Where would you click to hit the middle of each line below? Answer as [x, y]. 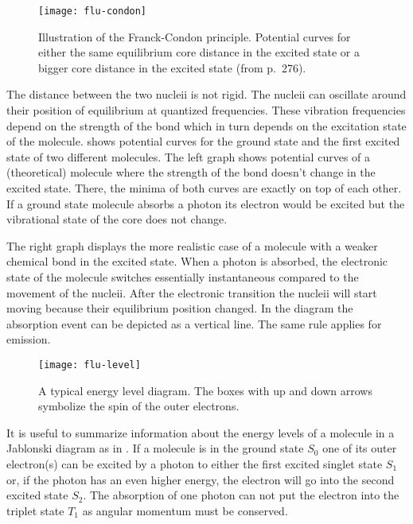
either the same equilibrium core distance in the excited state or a [199, 52]
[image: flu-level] [90, 365]
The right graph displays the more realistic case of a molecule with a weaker [192, 245]
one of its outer [360, 448]
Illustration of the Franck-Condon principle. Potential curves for [195, 36]
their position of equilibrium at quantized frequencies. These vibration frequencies [206, 110]
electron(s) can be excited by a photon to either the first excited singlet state [195, 463]
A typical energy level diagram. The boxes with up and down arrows [205, 390]
